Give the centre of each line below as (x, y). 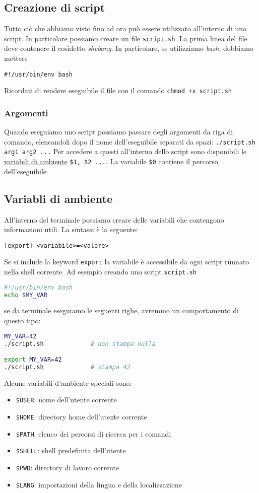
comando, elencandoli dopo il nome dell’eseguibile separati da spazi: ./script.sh (130, 141)
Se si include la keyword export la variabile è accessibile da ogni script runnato (127, 262)
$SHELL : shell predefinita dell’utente (71, 450)
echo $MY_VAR (26, 295)
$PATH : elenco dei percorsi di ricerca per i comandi (93, 433)
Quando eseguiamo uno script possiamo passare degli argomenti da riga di (119, 132)
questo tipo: (22, 321)
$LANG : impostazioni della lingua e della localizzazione (99, 484)
